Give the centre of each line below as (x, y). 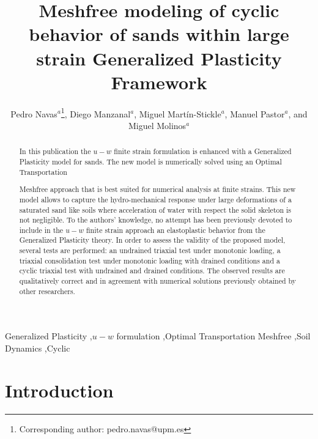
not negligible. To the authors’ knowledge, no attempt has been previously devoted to (156, 220)
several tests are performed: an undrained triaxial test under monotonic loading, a (150, 250)
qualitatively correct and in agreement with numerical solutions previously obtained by (158, 281)
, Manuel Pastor (255, 113)
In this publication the (55, 151)
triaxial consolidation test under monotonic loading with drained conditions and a (150, 260)
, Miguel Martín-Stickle (178, 113)
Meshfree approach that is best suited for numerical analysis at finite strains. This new (157, 189)
